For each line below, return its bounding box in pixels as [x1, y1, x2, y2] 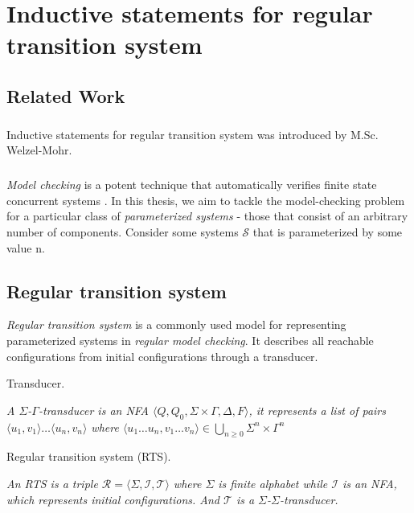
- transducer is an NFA [38, 401, 149, 418]
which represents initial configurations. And [6, 490, 219, 507]
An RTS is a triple [6, 475, 98, 492]
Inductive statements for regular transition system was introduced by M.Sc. [6, 125, 379, 142]
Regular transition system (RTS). [6, 448, 171, 465]
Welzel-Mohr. [6, 142, 72, 158]
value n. [6, 239, 45, 256]
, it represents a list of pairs [248, 401, 387, 418]
